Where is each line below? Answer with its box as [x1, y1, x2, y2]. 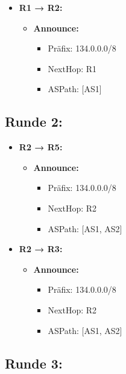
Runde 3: [5, 353, 63, 372]
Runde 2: [5, 112, 63, 131]
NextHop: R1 [48, 62, 97, 75]
